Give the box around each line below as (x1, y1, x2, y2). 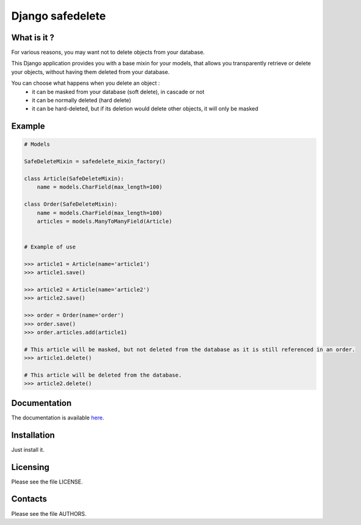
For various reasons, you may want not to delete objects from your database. (11, 49, 205, 56)
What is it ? (11, 32, 55, 43)
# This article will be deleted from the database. (24, 371, 182, 378)
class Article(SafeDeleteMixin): (24, 175, 124, 182)
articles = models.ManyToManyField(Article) (37, 217, 173, 225)
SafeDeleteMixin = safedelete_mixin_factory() (24, 158, 166, 165)
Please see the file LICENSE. (11, 478, 83, 485)
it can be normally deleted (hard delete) (32, 96, 131, 104)
